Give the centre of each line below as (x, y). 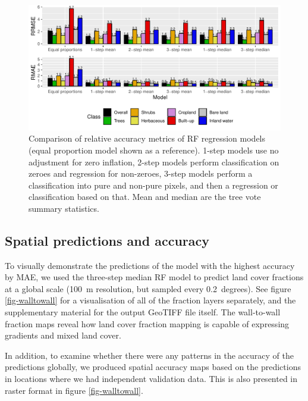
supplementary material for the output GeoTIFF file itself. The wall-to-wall (143, 312)
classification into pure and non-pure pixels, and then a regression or (153, 185)
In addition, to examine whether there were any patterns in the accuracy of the (149, 355)
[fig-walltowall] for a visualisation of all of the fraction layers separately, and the (150, 300)
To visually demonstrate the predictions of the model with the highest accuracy (150, 265)
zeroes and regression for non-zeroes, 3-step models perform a (141, 173)
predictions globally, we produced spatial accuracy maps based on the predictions (153, 367)
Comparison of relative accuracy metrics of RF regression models (147, 138)
